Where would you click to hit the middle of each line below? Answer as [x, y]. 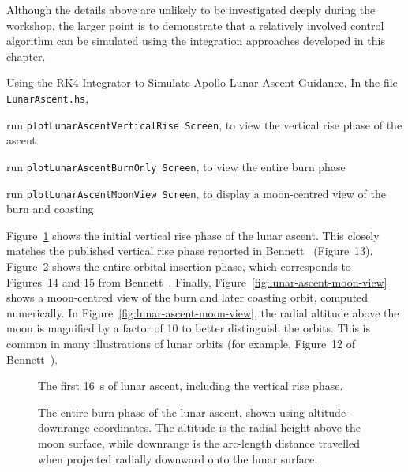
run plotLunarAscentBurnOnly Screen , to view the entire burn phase [176, 166]
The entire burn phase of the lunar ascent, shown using [171, 412]
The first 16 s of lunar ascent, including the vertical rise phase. [191, 386]
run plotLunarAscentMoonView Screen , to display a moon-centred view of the [196, 193]
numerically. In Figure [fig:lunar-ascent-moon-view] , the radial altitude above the [203, 312]
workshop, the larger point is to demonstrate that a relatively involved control [195, 25]
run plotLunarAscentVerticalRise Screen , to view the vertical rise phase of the [204, 124]
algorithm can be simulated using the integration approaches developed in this [196, 41]
